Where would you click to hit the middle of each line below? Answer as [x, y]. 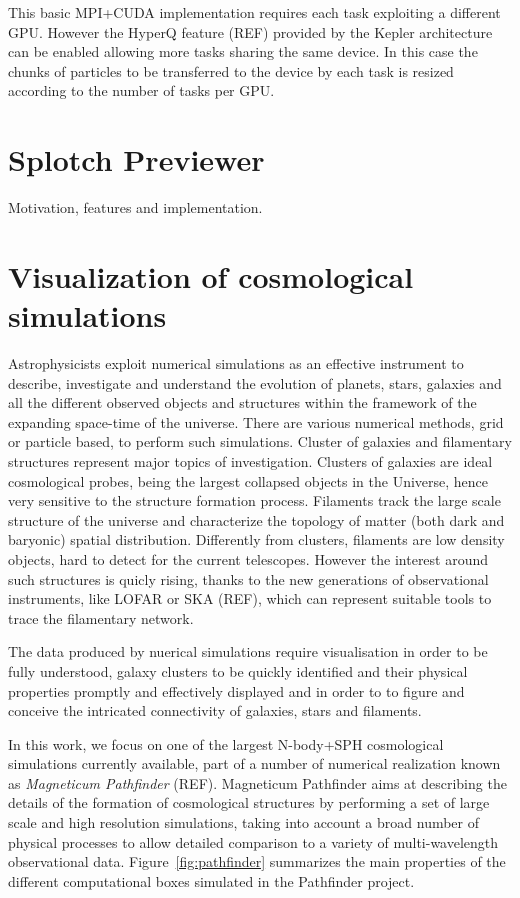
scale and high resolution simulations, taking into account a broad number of [244, 822]
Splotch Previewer [136, 159]
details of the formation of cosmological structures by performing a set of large [249, 802]
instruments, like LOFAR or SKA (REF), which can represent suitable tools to [250, 598]
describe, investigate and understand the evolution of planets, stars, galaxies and [255, 382]
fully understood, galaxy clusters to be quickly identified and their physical [238, 670]
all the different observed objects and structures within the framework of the [242, 402]
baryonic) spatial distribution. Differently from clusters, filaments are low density [256, 539]
